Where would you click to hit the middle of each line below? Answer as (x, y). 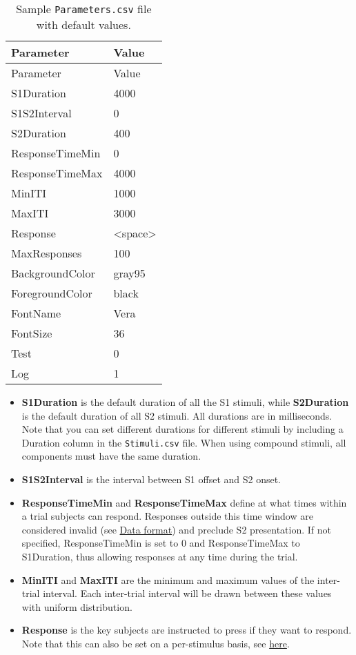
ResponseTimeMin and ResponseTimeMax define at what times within (184, 502)
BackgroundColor (53, 273)
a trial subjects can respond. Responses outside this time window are (167, 516)
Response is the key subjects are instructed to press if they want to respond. (187, 630)
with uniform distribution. (77, 606)
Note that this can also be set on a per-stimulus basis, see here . (156, 643)
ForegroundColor (52, 293)
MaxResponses (47, 253)
